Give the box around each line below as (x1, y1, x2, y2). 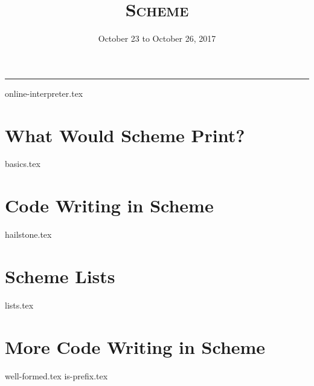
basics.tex (5, 157, 40, 170)
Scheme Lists (5, 263, 115, 288)
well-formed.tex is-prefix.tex (5, 369, 108, 382)
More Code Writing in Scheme (5, 334, 266, 359)
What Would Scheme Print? (5, 122, 245, 147)
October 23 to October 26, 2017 (98, 32, 216, 45)
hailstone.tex (5, 228, 52, 241)
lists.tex (5, 298, 34, 311)
